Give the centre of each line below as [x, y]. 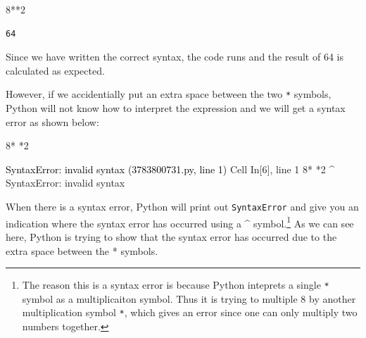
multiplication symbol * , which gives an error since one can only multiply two [190, 312]
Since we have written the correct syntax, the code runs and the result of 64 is [175, 57]
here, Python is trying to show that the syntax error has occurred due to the [171, 236]
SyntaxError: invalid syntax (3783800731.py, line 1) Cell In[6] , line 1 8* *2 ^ [170, 169]
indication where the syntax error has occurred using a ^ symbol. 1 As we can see [180, 222]
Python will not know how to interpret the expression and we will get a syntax [176, 108]
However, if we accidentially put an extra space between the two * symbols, [169, 94]
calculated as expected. [55, 70]
